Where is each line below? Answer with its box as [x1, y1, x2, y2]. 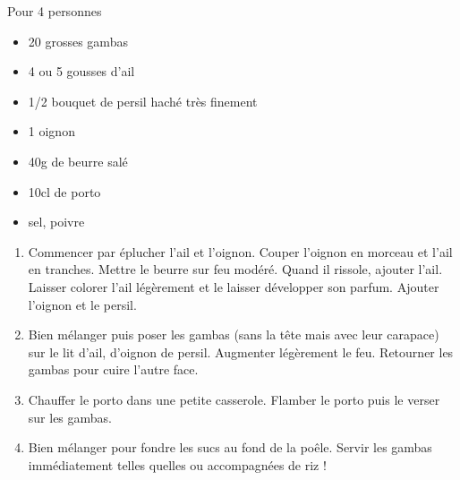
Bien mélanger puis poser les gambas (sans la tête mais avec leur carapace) [28, 325, 439, 344]
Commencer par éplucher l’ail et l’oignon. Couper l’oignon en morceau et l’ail [28, 242, 453, 261]
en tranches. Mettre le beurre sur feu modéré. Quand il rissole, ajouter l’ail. [28, 260, 443, 279]
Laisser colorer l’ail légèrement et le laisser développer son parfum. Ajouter [28, 277, 439, 296]
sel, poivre [28, 212, 85, 231]
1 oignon [28, 122, 75, 141]
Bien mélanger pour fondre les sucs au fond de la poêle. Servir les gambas [28, 438, 432, 457]
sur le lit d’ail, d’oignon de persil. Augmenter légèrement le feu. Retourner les [28, 342, 454, 361]
